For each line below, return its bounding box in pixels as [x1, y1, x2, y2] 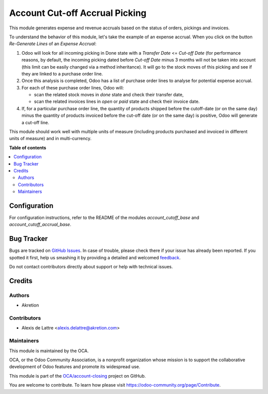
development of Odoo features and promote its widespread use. [9, 364, 140, 370]
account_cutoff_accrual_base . [9, 222, 71, 228]
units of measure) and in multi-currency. [9, 136, 92, 142]
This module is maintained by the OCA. [9, 348, 89, 354]
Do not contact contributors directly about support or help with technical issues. [9, 264, 173, 270]
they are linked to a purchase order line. [21, 71, 103, 77]
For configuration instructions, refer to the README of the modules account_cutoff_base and [9, 215, 200, 221]
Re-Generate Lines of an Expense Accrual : [9, 41, 97, 47]
